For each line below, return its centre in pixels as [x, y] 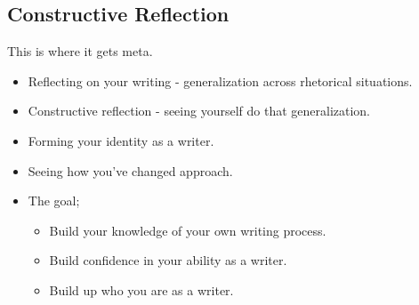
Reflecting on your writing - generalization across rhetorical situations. [220, 80]
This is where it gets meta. [80, 51]
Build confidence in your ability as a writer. [168, 260]
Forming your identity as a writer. [121, 140]
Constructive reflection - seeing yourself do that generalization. [199, 111]
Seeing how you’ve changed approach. [130, 170]
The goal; [54, 201]
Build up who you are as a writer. [141, 289]
